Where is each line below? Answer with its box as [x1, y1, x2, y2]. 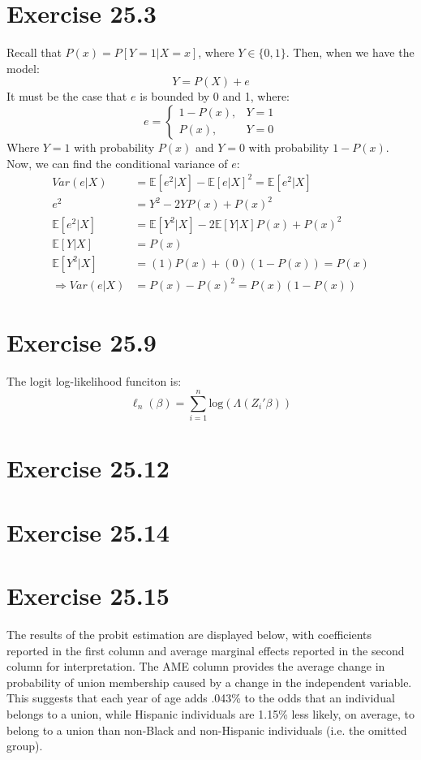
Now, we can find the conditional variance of [6, 154, 228, 171]
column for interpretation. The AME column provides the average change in [6, 658, 385, 675]
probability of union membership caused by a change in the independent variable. [6, 673, 412, 690]
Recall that [6, 44, 62, 61]
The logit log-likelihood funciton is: [6, 373, 182, 390]
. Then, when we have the [286, 44, 415, 61]
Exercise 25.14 [6, 515, 170, 548]
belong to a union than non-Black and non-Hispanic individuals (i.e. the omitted [6, 721, 407, 738]
